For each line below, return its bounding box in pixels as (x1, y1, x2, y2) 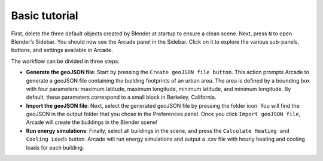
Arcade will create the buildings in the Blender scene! (26, 119, 158, 126)
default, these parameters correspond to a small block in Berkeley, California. (26, 93, 217, 101)
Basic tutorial (11, 9, 78, 22)
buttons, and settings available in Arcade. (11, 47, 113, 54)
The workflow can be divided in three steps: (11, 57, 120, 65)
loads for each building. (26, 144, 84, 151)
